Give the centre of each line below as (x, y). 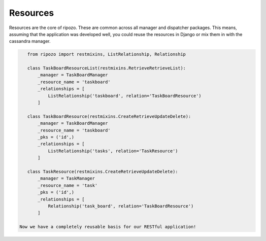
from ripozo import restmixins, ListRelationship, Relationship (107, 54)
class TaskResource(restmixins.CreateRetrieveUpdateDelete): (103, 172)
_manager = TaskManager (66, 178)
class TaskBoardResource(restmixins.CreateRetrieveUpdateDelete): (109, 116)
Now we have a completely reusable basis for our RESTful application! (108, 227)
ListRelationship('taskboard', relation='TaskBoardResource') (125, 96)
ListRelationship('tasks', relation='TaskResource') (113, 151)
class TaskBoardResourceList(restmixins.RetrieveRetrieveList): (107, 68)
